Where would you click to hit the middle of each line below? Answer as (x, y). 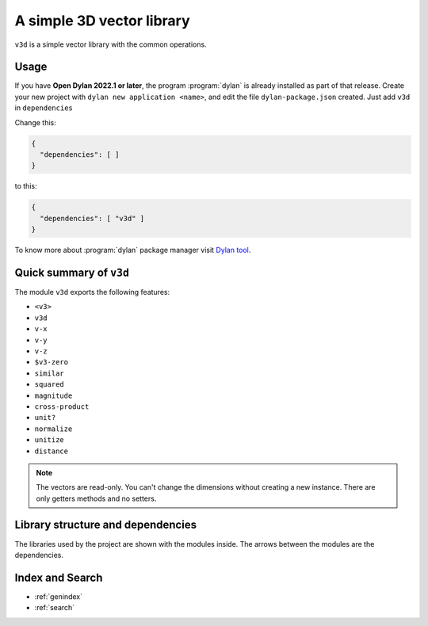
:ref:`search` (55, 608)
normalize (53, 429)
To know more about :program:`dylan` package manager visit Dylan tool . (133, 250)
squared (50, 385)
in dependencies (44, 108)
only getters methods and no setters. (96, 498)
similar (50, 373)
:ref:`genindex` (59, 596)
